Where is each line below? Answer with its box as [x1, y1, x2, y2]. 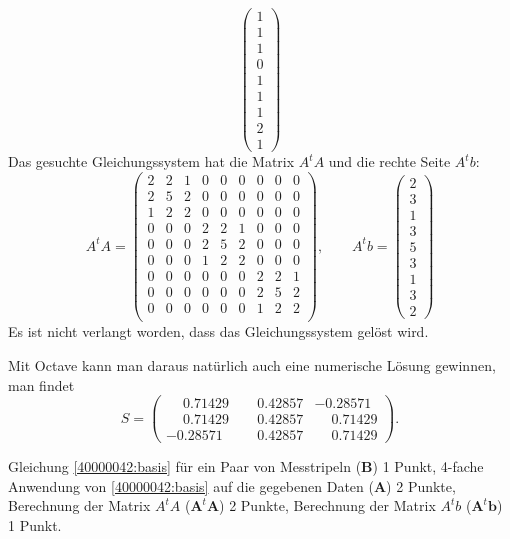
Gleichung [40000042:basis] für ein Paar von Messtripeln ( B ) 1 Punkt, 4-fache [8, 456, 484, 477]
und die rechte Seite [328, 151, 451, 172]
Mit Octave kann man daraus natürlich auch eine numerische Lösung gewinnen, [8, 354, 496, 375]
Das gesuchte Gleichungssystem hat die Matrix [8, 151, 295, 172]
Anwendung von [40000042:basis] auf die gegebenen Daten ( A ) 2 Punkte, [8, 475, 456, 496]
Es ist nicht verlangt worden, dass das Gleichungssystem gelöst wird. [8, 321, 429, 342]
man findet [8, 374, 75, 395]
